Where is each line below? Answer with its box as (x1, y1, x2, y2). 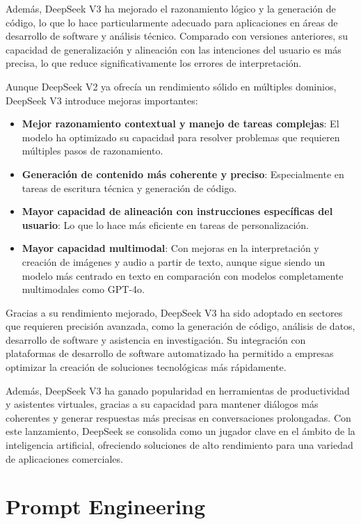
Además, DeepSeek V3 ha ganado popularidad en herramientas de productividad (6, 383, 350, 397)
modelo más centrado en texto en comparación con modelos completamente (22, 268, 344, 283)
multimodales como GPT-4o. (22, 282, 145, 296)
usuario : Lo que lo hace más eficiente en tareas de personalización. (22, 217, 309, 232)
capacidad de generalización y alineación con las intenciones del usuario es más (6, 42, 342, 56)
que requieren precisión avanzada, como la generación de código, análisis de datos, (6, 319, 355, 333)
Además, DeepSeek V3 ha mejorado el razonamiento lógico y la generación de (6, 1, 336, 15)
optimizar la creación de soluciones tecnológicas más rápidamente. (6, 360, 287, 374)
